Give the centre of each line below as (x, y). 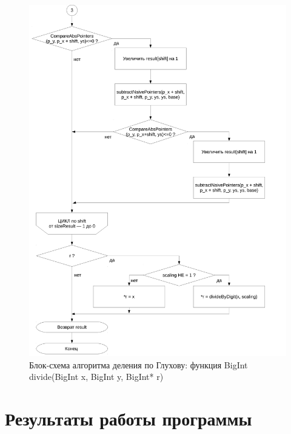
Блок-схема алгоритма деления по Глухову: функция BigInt (139, 364)
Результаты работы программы (129, 418)
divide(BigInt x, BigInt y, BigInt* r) (96, 377)
